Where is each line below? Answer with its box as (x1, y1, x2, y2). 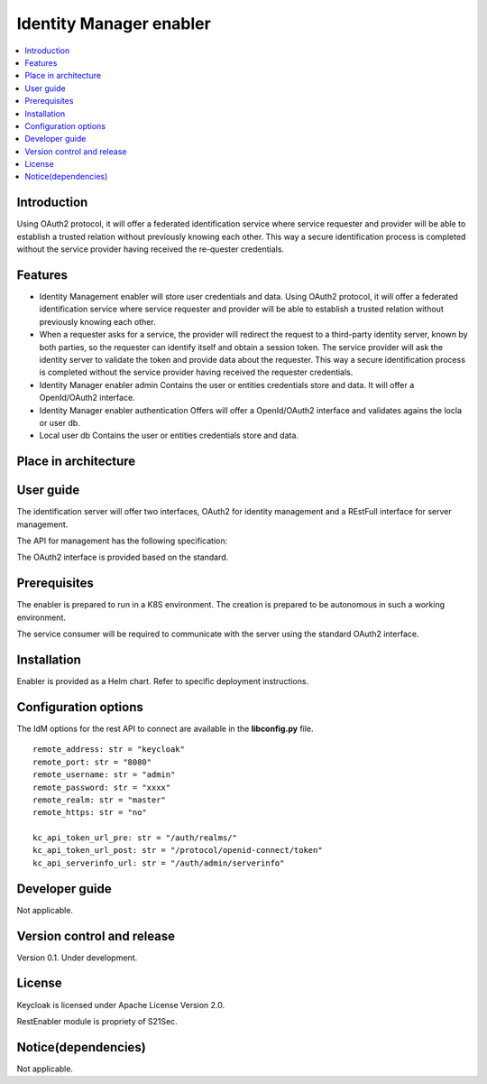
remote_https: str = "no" (32, 808, 148, 818)
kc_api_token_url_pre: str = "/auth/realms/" (32, 833, 238, 843)
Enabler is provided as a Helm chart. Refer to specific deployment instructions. (16, 676, 309, 687)
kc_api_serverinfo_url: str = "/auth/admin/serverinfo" (32, 857, 285, 868)
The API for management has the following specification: (16, 535, 228, 546)
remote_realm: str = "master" (32, 794, 167, 805)
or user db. (39, 417, 80, 428)
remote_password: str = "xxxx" (32, 782, 171, 792)
